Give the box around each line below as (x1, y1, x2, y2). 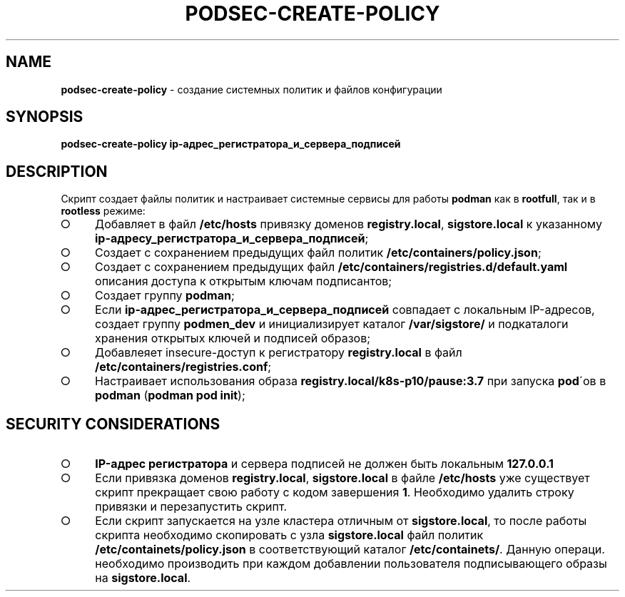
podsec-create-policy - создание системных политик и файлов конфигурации (61, 83, 442, 96)
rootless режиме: (61, 205, 146, 218)
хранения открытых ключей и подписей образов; (95, 331, 371, 346)
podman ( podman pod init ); (95, 388, 245, 403)
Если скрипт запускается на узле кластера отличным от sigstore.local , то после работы (95, 514, 587, 529)
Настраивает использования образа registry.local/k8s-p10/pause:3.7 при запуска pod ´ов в (95, 374, 606, 389)
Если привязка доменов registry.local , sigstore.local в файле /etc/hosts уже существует (95, 471, 590, 486)
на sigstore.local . (95, 571, 191, 586)
